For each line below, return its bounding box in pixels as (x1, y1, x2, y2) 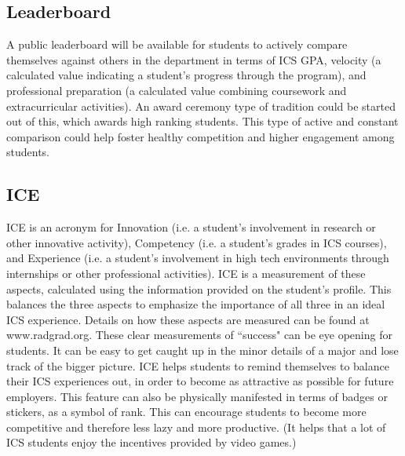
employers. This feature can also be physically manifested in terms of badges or (6, 388, 388, 404)
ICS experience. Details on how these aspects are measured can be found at (6, 311, 370, 327)
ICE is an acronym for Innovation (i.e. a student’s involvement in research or (6, 219, 376, 235)
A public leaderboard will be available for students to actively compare (6, 36, 348, 53)
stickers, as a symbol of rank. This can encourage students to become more (6, 403, 367, 420)
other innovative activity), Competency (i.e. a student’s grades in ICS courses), (6, 234, 387, 250)
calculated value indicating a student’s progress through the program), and (6, 67, 367, 83)
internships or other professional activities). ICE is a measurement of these (6, 264, 366, 281)
